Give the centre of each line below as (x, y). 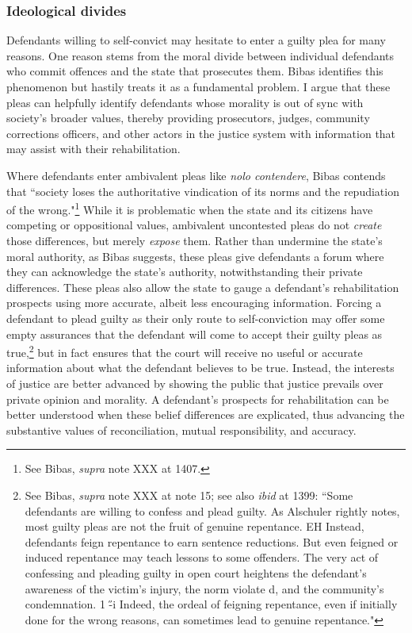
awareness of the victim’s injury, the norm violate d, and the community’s (204, 588)
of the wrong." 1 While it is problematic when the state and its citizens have (190, 208)
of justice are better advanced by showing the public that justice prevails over (195, 383)
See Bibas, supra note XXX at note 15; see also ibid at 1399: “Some (189, 495)
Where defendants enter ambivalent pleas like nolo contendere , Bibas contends (196, 175)
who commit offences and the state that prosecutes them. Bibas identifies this (195, 71)
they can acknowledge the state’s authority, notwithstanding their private (185, 272)
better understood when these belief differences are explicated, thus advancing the (206, 414)
